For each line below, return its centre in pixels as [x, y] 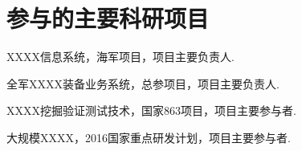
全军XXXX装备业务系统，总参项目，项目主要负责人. [143, 83]
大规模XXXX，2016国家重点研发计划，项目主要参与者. [149, 137]
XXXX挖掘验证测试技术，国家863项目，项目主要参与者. [151, 110]
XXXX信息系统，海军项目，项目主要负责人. [120, 57]
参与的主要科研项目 [108, 18]
